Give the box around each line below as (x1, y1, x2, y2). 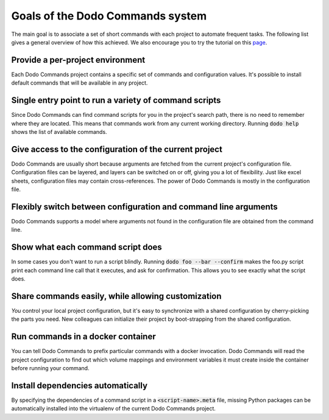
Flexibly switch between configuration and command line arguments (11, 201, 278, 212)
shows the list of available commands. (11, 128, 107, 135)
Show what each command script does (11, 242, 163, 253)
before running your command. (11, 364, 90, 371)
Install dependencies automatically (11, 380, 148, 391)
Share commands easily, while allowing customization (11, 291, 222, 301)
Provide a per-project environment (11, 55, 146, 65)
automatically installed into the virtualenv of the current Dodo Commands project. (11, 405, 216, 412)
